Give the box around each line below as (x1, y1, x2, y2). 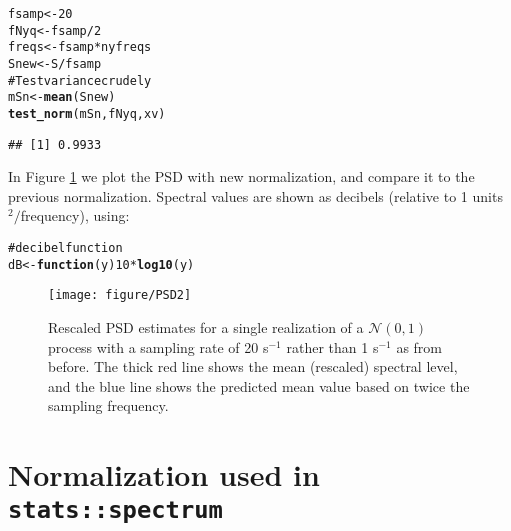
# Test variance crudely (8, 73, 152, 88)
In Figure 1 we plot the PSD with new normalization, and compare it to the (8, 166, 475, 187)
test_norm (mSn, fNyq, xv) (8, 106, 166, 121)
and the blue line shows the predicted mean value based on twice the (48, 375, 470, 396)
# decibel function (8, 241, 123, 256)
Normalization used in (8, 454, 320, 495)
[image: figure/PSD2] (48, 288, 192, 303)
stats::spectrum (8, 496, 223, 525)
